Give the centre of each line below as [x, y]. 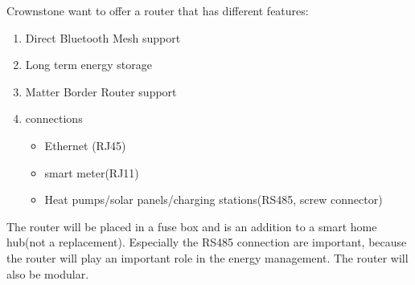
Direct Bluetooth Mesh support [103, 37]
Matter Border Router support [101, 91]
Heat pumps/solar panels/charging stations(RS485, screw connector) [214, 199]
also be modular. [48, 273]
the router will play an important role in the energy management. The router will [207, 257]
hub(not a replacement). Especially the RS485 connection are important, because [207, 242]
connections [54, 118]
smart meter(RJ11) [92, 172]
